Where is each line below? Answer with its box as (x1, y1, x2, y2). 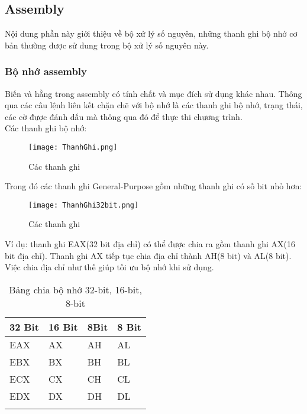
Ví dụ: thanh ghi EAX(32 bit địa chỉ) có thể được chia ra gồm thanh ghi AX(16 (5, 238, 296, 250)
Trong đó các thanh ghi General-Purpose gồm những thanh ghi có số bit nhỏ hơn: (5, 180, 302, 192)
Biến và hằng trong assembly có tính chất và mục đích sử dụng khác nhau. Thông (5, 87, 302, 99)
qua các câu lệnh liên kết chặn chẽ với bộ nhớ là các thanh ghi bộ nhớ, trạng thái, (5, 99, 303, 111)
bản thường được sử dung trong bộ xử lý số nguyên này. (5, 38, 209, 51)
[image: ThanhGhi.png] (28, 143, 118, 151)
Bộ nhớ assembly (5, 64, 88, 79)
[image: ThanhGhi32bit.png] (28, 200, 139, 209)
